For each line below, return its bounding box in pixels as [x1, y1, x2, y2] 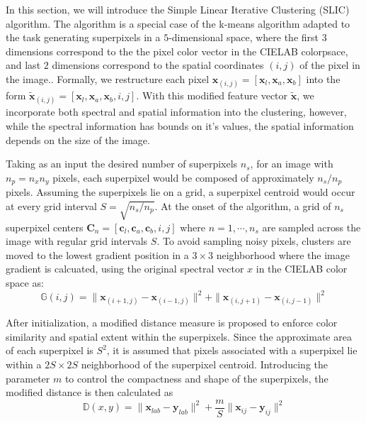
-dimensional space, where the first [168, 30, 319, 45]
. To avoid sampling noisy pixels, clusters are [156, 234, 351, 248]
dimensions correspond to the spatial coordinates [52, 57, 264, 72]
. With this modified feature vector [136, 88, 288, 103]
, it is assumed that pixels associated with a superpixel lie [106, 343, 358, 358]
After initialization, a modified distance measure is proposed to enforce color [6, 315, 338, 330]
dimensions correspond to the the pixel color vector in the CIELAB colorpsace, [6, 43, 348, 58]
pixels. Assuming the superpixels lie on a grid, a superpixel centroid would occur [6, 185, 355, 199]
